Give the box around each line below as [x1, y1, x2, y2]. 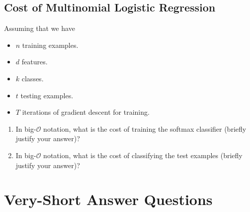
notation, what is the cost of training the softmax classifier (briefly [43, 123, 247, 134]
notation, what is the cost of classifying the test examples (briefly [43, 150, 243, 160]
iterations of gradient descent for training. [22, 107, 150, 117]
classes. [21, 73, 44, 83]
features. [21, 56, 48, 67]
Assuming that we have [4, 23, 75, 33]
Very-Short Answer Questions [4, 189, 213, 210]
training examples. [22, 39, 79, 50]
